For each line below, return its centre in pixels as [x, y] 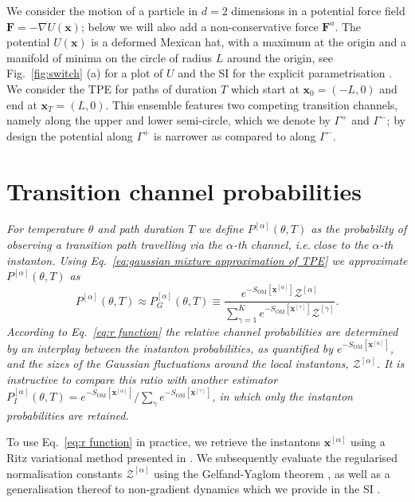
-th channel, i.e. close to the [301, 245]
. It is [390, 364]
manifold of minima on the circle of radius [110, 57]
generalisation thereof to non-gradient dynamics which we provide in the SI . [194, 489]
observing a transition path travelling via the [115, 245]
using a [368, 442]
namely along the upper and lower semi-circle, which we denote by [168, 120]
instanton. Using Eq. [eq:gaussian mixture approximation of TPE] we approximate [207, 260]
